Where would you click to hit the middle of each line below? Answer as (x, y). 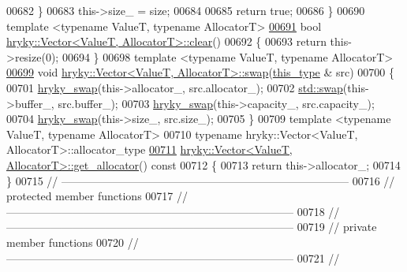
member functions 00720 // (73, 242)
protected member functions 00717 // (97, 196)
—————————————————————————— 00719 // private (192, 227)
